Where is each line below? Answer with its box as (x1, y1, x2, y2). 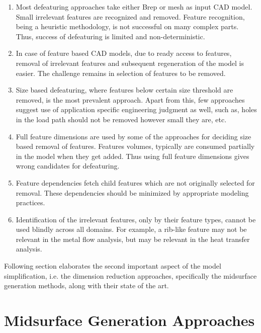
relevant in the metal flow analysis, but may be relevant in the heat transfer (16, 233, 250, 244)
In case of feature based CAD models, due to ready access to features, (16, 48, 232, 58)
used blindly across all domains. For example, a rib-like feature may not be (16, 224, 247, 234)
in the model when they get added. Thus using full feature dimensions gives (16, 150, 249, 161)
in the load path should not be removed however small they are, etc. (16, 114, 227, 124)
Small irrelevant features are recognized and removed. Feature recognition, (16, 11, 245, 22)
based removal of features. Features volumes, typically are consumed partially (16, 141, 255, 151)
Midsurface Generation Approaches (4, 310, 255, 330)
